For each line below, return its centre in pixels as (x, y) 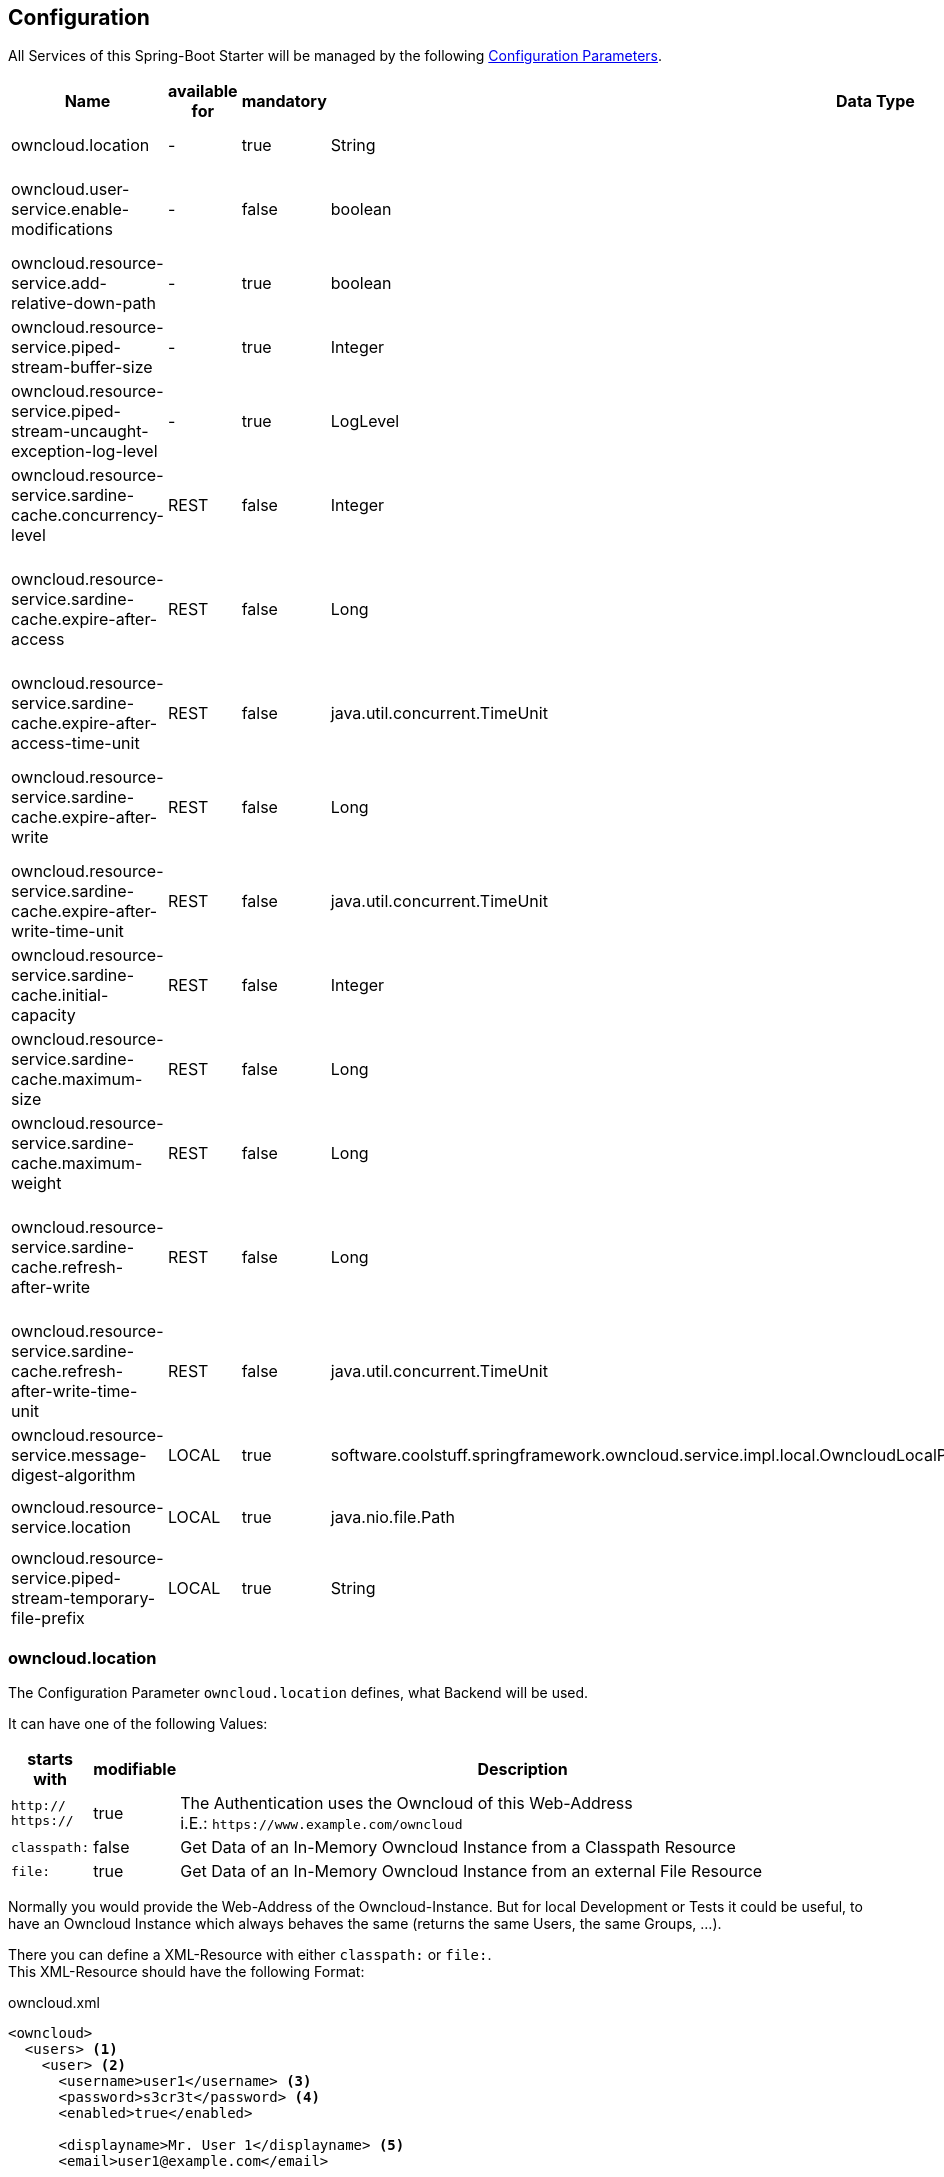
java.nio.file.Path (392, 1516)
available (202, 91)
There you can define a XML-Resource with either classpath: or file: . (250, 1955)
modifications (62, 229)
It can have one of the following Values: (138, 1724)
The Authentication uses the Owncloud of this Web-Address (406, 1803)
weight (36, 1183)
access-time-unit (75, 743)
